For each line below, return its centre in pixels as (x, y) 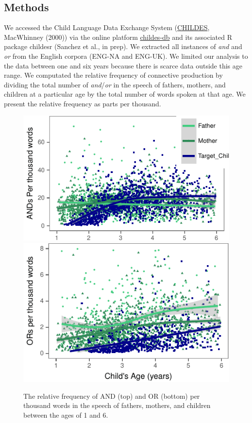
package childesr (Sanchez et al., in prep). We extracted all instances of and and (123, 46)
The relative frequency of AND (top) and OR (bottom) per (112, 396)
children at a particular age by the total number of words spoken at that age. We (125, 94)
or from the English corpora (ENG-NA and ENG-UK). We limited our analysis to (126, 56)
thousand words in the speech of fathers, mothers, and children (117, 405)
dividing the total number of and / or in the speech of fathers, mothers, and (115, 84)
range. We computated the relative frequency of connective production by (113, 75)
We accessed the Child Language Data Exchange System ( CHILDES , (107, 27)
